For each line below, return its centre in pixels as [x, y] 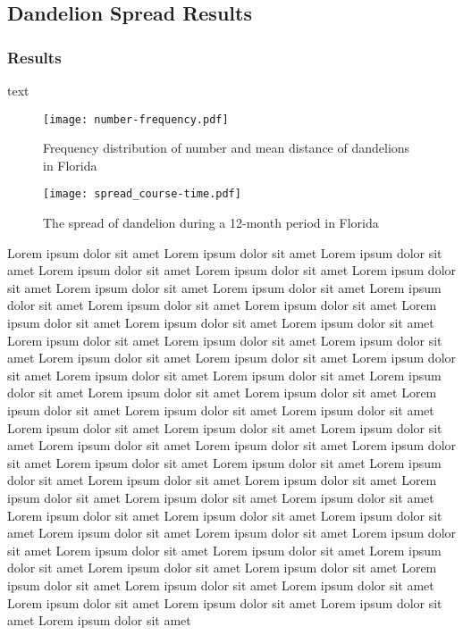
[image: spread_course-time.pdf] [142, 194]
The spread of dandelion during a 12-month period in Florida [211, 223]
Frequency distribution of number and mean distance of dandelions [227, 148]
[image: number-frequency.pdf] [136, 119]
